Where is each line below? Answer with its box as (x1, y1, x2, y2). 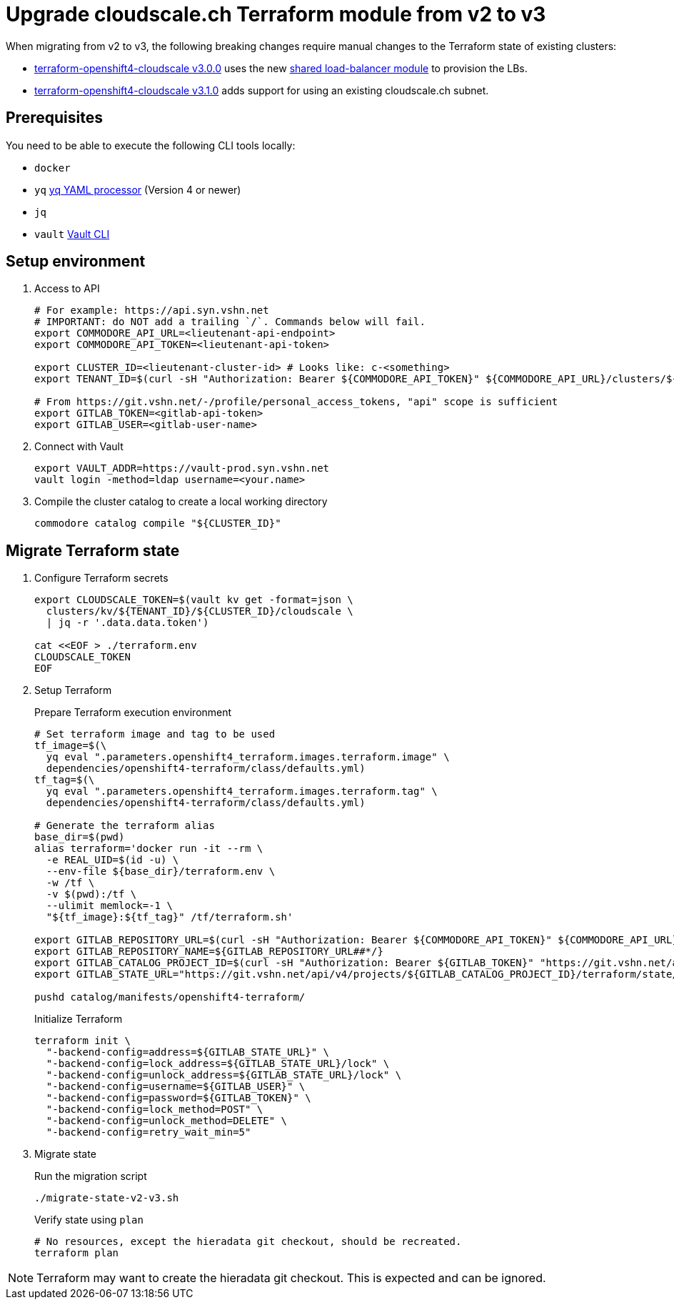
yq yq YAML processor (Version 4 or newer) (34, 183, 241, 196)
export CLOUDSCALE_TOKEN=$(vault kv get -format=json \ (34, 594, 353, 606)
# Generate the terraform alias (34, 820, 215, 832)
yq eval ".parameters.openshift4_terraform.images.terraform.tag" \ (46, 785, 438, 798)
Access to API (34, 282, 100, 295)
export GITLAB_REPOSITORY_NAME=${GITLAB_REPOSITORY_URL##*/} (34, 946, 383, 958)
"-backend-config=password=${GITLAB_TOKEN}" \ (46, 1092, 311, 1104)
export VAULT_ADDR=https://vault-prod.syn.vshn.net (34, 462, 330, 475)
